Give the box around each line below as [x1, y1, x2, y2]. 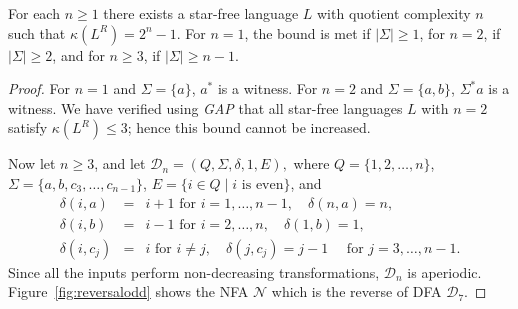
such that [8, 22, 66, 43]
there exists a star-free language [103, 3, 299, 23]
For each [8, 3, 60, 23]
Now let [8, 153, 56, 174]
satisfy [8, 117, 48, 138]
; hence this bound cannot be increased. [127, 117, 371, 138]
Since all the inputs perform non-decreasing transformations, [8, 261, 380, 282]
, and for [52, 44, 105, 65]
